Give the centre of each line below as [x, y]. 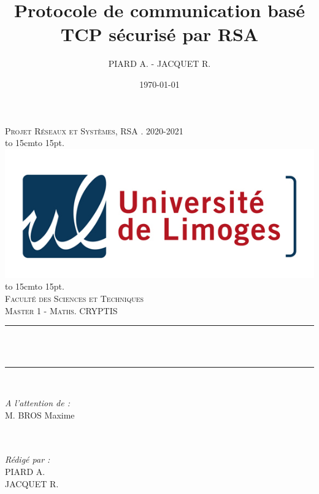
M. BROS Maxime [40, 415]
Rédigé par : [28, 459]
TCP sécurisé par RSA [159, 34]
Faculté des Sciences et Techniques [75, 299]
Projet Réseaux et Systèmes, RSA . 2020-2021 [94, 130]
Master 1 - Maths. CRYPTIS [61, 310]
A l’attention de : [37, 402]
